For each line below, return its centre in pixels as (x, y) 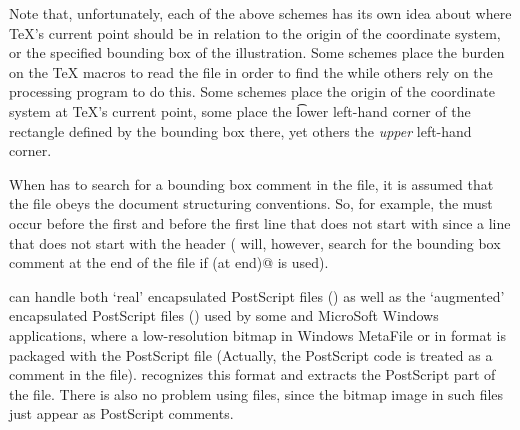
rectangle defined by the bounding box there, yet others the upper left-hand (240, 130)
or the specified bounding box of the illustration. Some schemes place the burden (257, 52)
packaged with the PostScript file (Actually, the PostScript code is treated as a (251, 354)
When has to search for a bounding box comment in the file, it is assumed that (251, 183)
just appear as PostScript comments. (121, 413)
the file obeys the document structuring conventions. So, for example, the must (251, 203)
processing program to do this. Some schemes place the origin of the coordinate (252, 91)
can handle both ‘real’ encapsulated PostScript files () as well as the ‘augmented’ (257, 295)
